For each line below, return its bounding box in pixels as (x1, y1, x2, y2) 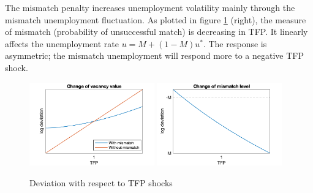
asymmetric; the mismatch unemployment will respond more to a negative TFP (5, 49, 304, 62)
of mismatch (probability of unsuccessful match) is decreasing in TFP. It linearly (5, 25, 308, 38)
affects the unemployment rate (5, 37, 119, 50)
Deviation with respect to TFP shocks (29, 176, 173, 189)
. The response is (203, 37, 267, 50)
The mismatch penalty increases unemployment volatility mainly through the (5, 1, 295, 13)
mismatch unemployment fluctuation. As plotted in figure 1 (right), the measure (5, 13, 306, 26)
